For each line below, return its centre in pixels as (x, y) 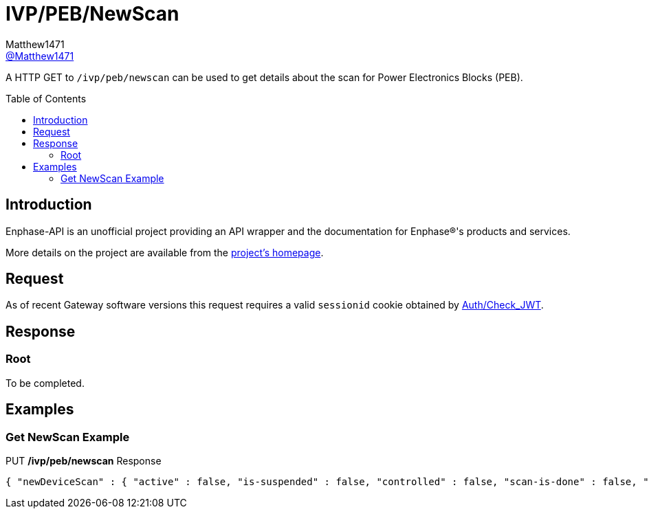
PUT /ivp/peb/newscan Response (84, 460)
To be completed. (45, 383)
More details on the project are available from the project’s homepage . (165, 252)
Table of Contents (46, 98)
